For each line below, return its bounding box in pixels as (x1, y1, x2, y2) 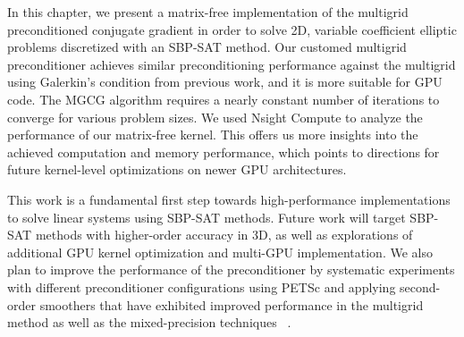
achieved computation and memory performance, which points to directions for (7, 142, 440, 161)
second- (400, 277, 441, 296)
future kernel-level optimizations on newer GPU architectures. (7, 160, 347, 179)
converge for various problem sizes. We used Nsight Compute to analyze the (7, 107, 423, 126)
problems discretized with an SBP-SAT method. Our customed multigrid (7, 38, 407, 56)
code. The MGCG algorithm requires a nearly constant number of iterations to (7, 89, 440, 108)
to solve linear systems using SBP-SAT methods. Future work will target (7, 207, 406, 226)
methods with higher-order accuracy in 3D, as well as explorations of (35, 225, 413, 244)
